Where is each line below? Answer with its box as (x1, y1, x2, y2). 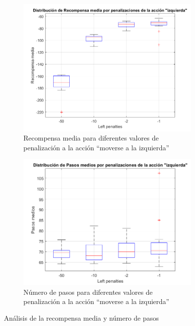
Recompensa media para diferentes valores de (23, 133, 159, 143)
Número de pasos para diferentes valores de (23, 286, 153, 297)
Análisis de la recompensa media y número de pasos (4, 313, 159, 323)
